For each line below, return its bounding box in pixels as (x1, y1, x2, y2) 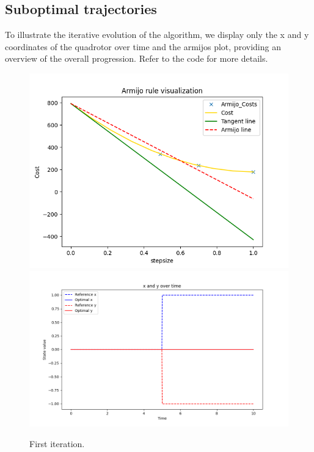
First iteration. (29, 437, 85, 450)
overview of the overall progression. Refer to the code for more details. (5, 52, 268, 65)
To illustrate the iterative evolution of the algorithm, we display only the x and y (5, 28, 309, 41)
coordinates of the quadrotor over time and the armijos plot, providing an (5, 40, 281, 53)
